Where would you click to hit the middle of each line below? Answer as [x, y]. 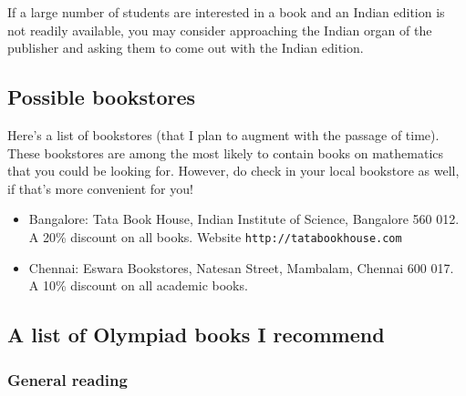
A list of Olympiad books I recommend [196, 335]
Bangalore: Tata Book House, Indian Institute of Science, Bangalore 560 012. [244, 219]
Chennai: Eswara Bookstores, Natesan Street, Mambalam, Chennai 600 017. [241, 267]
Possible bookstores [102, 97]
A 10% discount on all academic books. [138, 285]
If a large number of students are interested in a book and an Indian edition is [226, 12]
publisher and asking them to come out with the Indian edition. [186, 48]
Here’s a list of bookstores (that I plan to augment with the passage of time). [223, 134]
